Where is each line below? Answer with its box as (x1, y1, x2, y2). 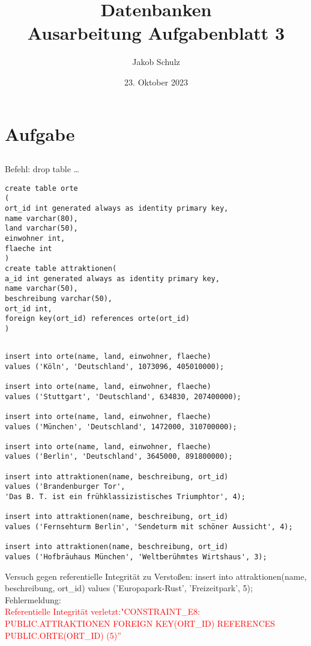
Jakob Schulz (132, 55, 180, 68)
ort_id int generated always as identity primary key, (5, 203, 229, 213)
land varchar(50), (5, 224, 78, 233)
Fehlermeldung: (5, 593, 61, 606)
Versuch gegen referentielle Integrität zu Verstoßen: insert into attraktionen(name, (5, 570, 307, 582)
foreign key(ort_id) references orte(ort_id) (5, 314, 190, 323)
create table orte (5, 184, 78, 193)
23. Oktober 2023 (124, 75, 188, 88)
